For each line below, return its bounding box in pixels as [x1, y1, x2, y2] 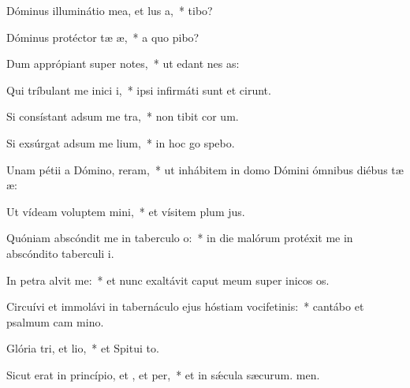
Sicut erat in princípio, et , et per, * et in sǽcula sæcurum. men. [6, 366, 320, 382]
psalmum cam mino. [6, 313, 104, 330]
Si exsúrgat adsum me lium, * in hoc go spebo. [6, 134, 235, 151]
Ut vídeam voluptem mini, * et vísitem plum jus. [6, 203, 245, 219]
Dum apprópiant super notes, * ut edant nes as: [6, 55, 240, 72]
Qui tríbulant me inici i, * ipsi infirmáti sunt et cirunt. [6, 81, 271, 98]
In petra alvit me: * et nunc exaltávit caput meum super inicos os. [6, 271, 330, 288]
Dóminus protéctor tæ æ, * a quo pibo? [6, 28, 199, 45]
